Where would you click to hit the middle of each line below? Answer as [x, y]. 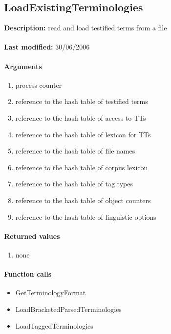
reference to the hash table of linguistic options [86, 217]
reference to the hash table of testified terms [82, 101]
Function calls [28, 274]
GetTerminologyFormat [51, 293]
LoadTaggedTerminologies [54, 325]
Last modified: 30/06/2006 [47, 47]
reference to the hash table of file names [75, 151]
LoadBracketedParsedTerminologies [68, 309]
